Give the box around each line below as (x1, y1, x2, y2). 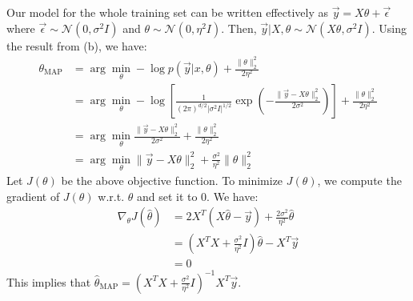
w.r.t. (98, 187, 125, 204)
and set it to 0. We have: (136, 187, 259, 204)
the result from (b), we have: (6, 37, 147, 54)
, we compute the (317, 172, 402, 189)
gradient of (6, 187, 60, 204)
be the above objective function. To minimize (61, 172, 283, 189)
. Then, (221, 19, 257, 36)
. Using (371, 19, 407, 36)
